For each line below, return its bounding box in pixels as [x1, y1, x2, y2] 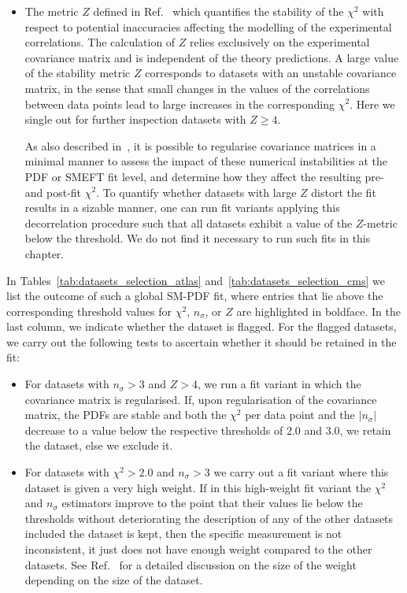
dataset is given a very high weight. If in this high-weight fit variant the [24, 479, 372, 495]
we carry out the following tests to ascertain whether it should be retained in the [6, 333, 397, 350]
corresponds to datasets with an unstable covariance [145, 65, 397, 81]
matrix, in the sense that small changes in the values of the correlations [24, 80, 370, 96]
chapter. [24, 245, 65, 261]
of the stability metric [24, 65, 131, 81]
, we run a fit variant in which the [197, 376, 361, 392]
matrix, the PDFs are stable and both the [24, 406, 227, 423]
